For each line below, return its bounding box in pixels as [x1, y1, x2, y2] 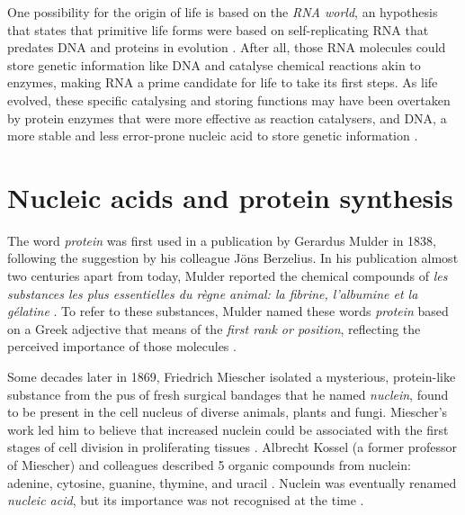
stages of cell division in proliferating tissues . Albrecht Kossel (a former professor [7, 438, 457, 456]
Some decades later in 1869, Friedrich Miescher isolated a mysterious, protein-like [7, 367, 456, 386]
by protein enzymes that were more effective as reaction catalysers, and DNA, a [7, 108, 447, 127]
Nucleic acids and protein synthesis [7, 178, 453, 215]
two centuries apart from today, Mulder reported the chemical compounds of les [7, 267, 448, 285]
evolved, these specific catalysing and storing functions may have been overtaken [7, 90, 451, 109]
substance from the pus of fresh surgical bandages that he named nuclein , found [7, 384, 449, 403]
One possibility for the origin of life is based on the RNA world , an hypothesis [7, 3, 438, 21]
